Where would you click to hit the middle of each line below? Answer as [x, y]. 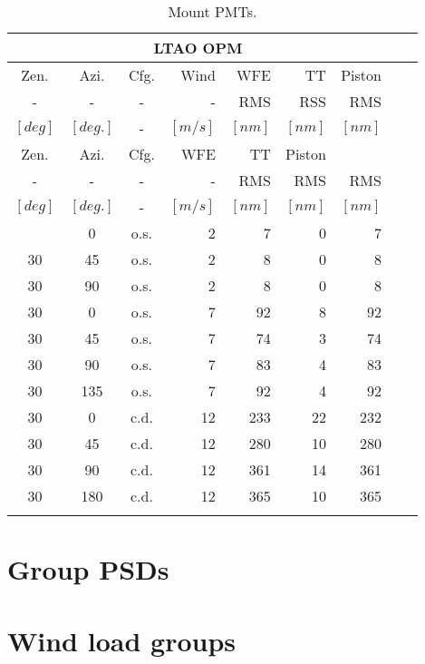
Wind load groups [122, 640]
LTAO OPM [198, 48]
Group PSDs [88, 569]
